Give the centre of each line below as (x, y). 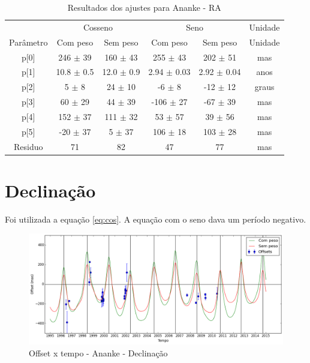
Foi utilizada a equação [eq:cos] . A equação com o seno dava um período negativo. (156, 219)
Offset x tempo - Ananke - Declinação (98, 352)
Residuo (28, 146)
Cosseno (98, 27)
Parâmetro (28, 42)
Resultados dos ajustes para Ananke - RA (144, 7)
